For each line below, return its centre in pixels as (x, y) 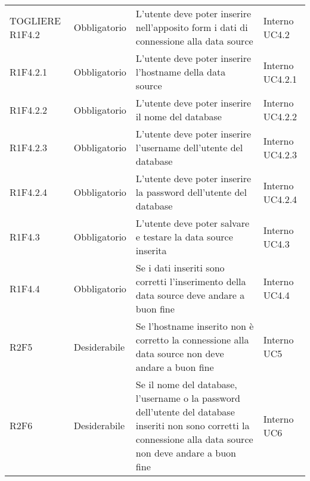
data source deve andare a (190, 295)
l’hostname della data (181, 72)
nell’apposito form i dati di (192, 27)
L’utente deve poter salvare (193, 223)
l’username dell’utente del (189, 147)
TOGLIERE (35, 20)
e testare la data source (184, 237)
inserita (151, 250)
